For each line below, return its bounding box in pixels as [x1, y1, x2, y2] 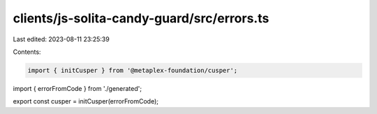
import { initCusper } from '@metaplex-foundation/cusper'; [27, 66, 238, 74]
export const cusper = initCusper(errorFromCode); [13, 97, 158, 106]
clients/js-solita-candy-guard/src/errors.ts [13, 10, 269, 26]
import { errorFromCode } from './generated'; [13, 84, 142, 92]
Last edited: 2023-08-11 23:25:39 [13, 35, 110, 43]
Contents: [13, 48, 41, 56]
